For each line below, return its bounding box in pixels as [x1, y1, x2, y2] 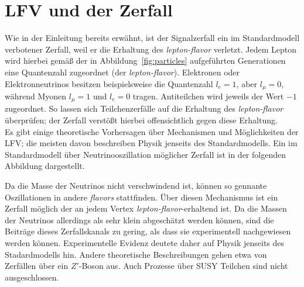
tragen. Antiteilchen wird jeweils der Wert [132, 89, 284, 102]
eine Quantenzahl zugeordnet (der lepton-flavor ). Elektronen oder [5, 65, 240, 78]
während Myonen [5, 89, 67, 102]
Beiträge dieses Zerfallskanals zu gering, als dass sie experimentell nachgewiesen [5, 225, 291, 237]
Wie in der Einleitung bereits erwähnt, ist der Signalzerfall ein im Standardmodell [5, 32, 300, 44]
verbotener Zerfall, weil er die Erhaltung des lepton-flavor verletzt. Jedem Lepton [5, 43, 297, 55]
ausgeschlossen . [5, 271, 59, 283]
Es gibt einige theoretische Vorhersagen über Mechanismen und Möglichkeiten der [5, 125, 299, 137]
